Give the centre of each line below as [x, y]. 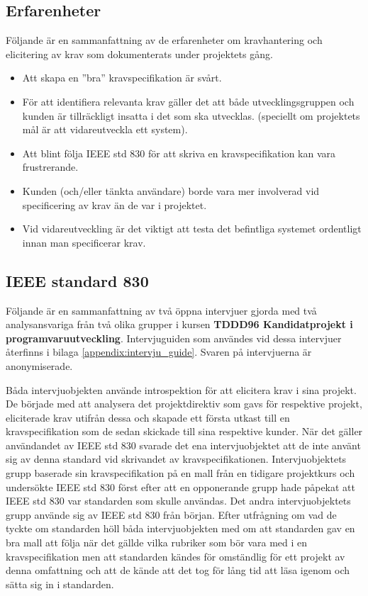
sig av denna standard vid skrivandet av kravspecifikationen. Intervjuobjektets [176, 459]
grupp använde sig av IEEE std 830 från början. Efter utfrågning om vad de [171, 514]
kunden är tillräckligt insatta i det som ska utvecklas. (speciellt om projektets [191, 115]
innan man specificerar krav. [84, 242]
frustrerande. [50, 167]
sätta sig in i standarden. [60, 584]
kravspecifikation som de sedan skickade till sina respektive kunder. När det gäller [184, 431]
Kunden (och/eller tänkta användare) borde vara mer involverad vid [171, 190]
